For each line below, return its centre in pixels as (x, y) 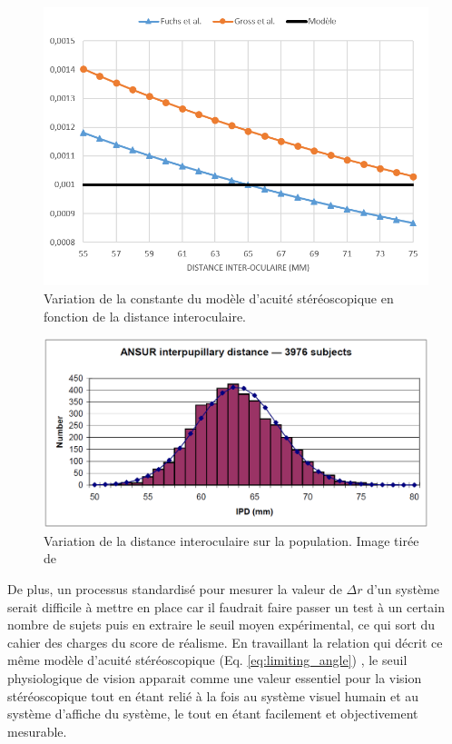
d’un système (403, 589)
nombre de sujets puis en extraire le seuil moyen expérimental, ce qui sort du (221, 625)
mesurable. (37, 731)
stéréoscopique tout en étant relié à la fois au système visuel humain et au (213, 695)
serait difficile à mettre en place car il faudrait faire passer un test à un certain (226, 606)
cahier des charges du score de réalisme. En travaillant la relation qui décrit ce (225, 642)
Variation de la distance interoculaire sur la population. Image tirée (231, 540)
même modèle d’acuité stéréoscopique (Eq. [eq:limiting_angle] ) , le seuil (207, 660)
